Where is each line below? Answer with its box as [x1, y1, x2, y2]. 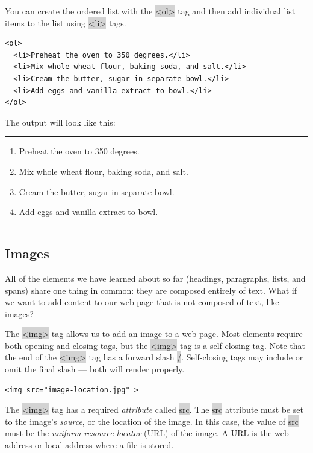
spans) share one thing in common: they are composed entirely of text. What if [5, 284, 297, 296]
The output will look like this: [5, 115, 116, 128]
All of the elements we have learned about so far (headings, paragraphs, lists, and [5, 272, 306, 284]
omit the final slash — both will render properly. [5, 363, 185, 375]
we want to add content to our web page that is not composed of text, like [5, 296, 279, 308]
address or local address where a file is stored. [5, 439, 174, 451]
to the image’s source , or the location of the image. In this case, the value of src [5, 415, 299, 427]
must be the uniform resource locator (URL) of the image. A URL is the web [5, 427, 289, 439]
